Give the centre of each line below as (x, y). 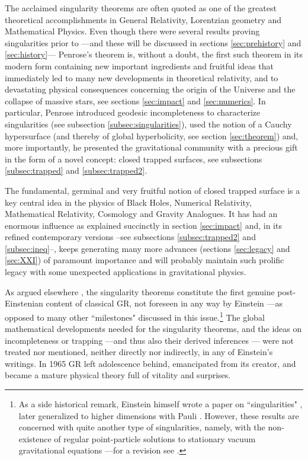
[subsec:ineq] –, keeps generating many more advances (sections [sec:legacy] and (147, 248)
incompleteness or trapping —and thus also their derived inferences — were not (149, 340)
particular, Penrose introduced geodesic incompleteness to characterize (133, 112)
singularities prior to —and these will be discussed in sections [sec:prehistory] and (153, 42)
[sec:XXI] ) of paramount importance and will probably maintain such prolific (145, 260)
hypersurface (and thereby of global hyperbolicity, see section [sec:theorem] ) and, (152, 135)
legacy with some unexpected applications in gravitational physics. (126, 272)
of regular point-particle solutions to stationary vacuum (155, 438)
